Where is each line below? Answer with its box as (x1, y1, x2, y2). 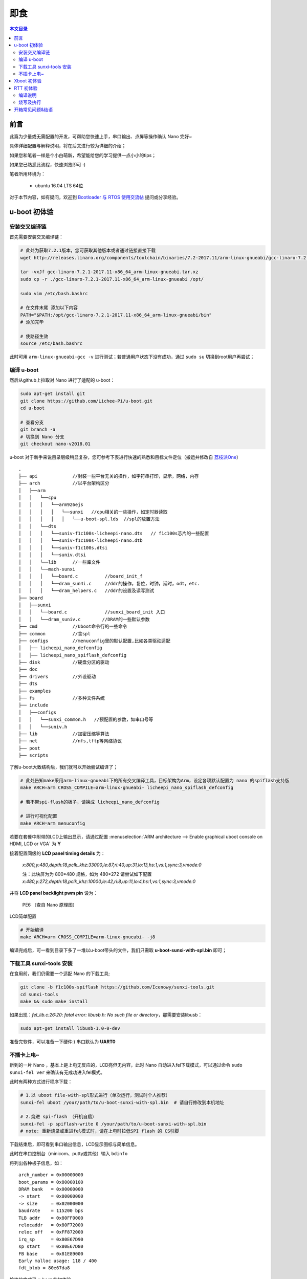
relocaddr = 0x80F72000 (18, 1222, 84, 1228)
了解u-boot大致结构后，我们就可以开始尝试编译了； (9, 764, 118, 770)
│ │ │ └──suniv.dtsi (18, 552, 86, 558)
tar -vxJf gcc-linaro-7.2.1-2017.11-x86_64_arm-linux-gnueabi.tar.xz (20, 269, 199, 275)
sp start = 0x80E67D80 (18, 1244, 84, 1249)
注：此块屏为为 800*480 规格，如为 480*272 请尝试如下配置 (22, 871, 152, 877)
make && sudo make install (20, 999, 88, 1005)
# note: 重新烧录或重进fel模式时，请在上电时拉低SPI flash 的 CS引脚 (20, 1128, 179, 1134)
